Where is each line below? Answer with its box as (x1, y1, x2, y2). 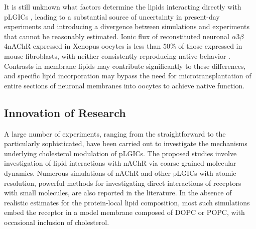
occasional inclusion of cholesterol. (4, 216, 109, 227)
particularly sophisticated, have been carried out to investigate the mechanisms (4, 138, 247, 149)
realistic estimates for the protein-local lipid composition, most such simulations (4, 197, 250, 207)
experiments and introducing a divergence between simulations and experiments (4, 21, 249, 32)
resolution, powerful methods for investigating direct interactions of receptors (4, 177, 241, 188)
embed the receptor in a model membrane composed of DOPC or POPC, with (4, 207, 245, 217)
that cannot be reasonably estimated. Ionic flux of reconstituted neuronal (4, 31, 229, 41)
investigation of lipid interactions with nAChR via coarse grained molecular (4, 158, 236, 168)
